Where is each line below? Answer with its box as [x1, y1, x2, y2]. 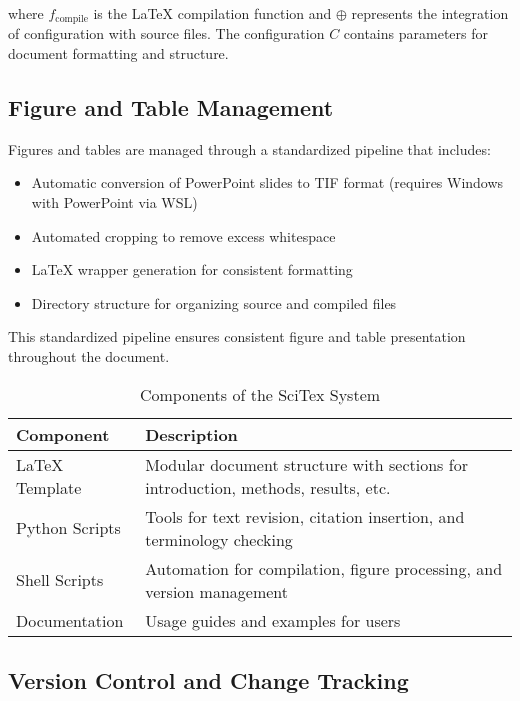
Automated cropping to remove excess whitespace [31, 225, 336, 246]
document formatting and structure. [8, 43, 229, 64]
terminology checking [145, 527, 293, 551]
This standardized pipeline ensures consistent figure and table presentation [8, 326, 466, 347]
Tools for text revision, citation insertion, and [145, 504, 465, 528]
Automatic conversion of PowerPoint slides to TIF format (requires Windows [31, 172, 504, 193]
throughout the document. [8, 346, 170, 366]
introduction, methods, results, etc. [145, 475, 391, 499]
